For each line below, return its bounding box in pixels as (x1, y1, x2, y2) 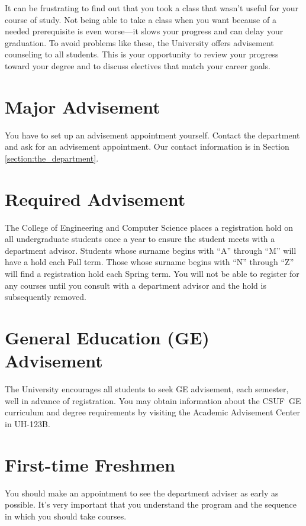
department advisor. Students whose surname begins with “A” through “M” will (5, 244, 297, 256)
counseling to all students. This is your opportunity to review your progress (5, 48, 279, 60)
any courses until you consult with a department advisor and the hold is (5, 279, 266, 291)
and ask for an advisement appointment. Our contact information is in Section (5, 140, 289, 153)
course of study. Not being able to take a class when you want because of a (5, 13, 276, 25)
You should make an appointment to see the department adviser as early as (5, 486, 279, 499)
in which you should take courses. (5, 509, 127, 522)
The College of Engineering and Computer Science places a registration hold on (5, 221, 294, 233)
